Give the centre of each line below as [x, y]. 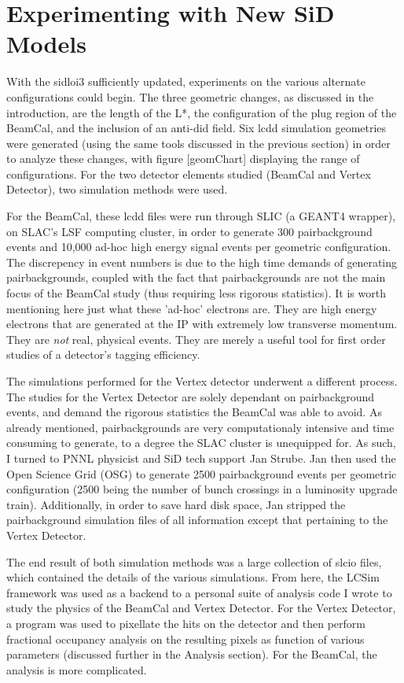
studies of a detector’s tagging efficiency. [103, 354]
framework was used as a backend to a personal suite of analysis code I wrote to [199, 592]
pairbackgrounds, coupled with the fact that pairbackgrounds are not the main [196, 277]
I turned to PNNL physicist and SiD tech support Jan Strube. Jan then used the [201, 458]
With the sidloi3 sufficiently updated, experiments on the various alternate [186, 81]
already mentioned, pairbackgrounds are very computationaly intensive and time [200, 427]
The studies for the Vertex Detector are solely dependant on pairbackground [191, 396]
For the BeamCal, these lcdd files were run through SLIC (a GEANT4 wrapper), [201, 216]
